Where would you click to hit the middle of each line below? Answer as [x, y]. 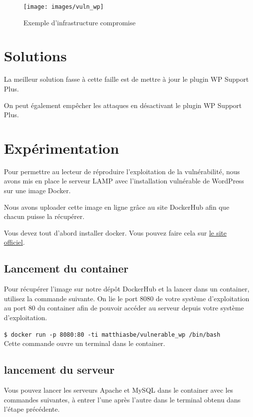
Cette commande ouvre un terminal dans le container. [85, 343]
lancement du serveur [59, 370]
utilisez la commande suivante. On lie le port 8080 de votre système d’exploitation [127, 298]
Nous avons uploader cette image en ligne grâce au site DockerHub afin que [117, 207]
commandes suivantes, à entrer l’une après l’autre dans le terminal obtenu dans [122, 399]
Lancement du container [66, 268]
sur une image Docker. [37, 190]
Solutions [35, 56]
